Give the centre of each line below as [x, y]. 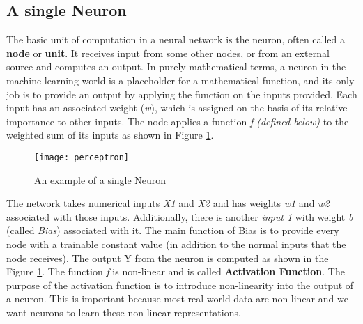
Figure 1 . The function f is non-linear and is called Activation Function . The [176, 271]
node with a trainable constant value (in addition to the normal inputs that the [176, 244]
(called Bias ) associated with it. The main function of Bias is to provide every [173, 230]
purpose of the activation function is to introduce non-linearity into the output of [180, 285]
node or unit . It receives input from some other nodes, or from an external [168, 53]
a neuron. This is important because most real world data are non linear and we [177, 299]
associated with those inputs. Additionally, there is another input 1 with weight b [180, 216]
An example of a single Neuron [100, 179]
